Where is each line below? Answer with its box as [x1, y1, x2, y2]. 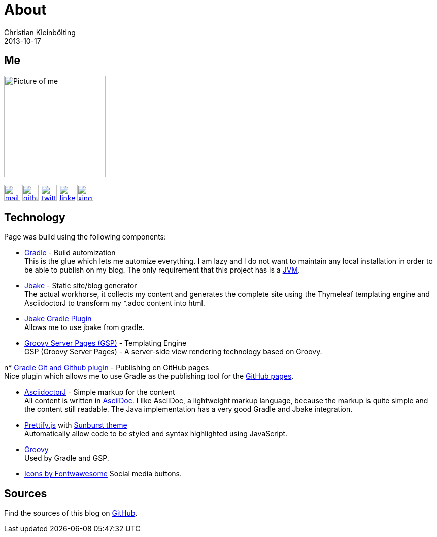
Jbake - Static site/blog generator [24, 281, 137, 290]
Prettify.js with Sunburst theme [24, 421, 127, 430]
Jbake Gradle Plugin [24, 314, 92, 323]
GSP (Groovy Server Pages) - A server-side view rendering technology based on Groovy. [24, 347, 322, 356]
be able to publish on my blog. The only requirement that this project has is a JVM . [24, 265, 300, 275]
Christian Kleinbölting [4, 27, 76, 37]
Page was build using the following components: [4, 232, 166, 242]
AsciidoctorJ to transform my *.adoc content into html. [24, 299, 205, 308]
